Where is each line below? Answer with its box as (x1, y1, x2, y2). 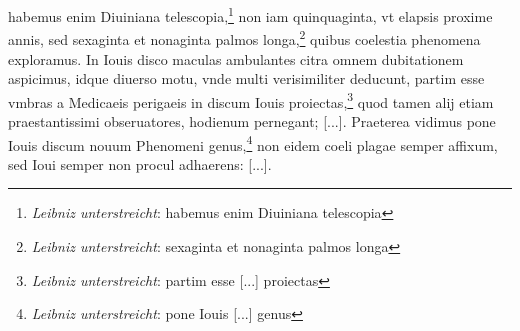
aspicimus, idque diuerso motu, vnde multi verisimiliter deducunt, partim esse (8, 68, 485, 89)
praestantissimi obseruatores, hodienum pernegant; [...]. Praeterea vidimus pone (8, 110, 496, 131)
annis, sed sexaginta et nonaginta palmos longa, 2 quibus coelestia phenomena (8, 26, 481, 49)
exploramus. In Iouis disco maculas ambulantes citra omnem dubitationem (8, 48, 464, 69)
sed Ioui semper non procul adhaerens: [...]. (8, 153, 272, 174)
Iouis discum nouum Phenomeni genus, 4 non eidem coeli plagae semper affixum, (8, 131, 498, 155)
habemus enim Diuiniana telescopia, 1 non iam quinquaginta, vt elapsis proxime (8, 3, 493, 26)
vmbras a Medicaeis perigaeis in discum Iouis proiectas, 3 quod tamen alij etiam (8, 88, 494, 112)
